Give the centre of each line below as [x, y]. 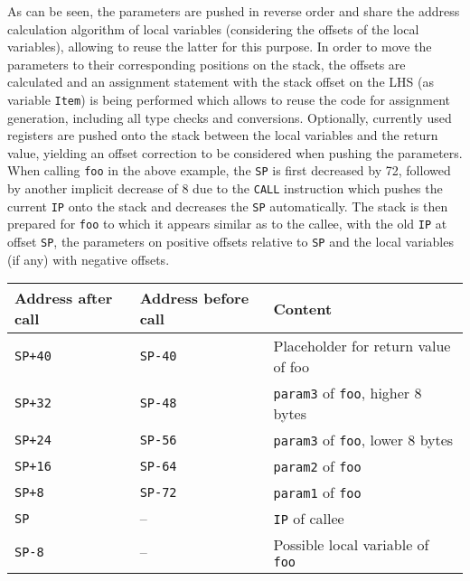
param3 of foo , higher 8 [348, 393]
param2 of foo [317, 466]
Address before [194, 298]
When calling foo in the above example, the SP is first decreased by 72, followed [229, 170]
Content [303, 308]
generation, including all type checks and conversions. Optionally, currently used [230, 117]
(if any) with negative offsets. [89, 259]
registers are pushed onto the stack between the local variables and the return [223, 135]
